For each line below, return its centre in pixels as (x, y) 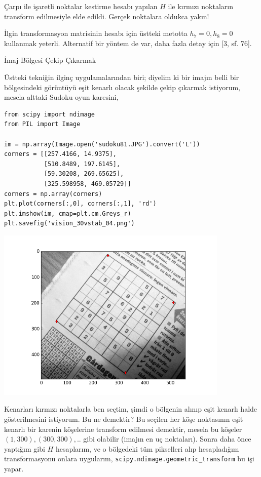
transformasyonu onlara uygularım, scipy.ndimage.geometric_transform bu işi (129, 459)
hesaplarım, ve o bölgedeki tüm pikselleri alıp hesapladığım (147, 448)
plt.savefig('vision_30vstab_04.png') (69, 224)
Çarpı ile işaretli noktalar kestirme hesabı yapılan (81, 6)
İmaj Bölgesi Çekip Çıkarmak (50, 60)
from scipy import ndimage (49, 114)
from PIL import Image (42, 124)
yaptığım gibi (25, 448)
